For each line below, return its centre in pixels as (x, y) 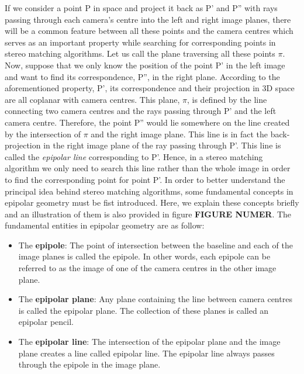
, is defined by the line (227, 99)
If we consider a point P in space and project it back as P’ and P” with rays (141, 8)
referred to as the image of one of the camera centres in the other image (147, 268)
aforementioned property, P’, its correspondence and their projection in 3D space (150, 88)
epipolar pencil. (46, 322)
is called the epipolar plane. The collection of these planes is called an (144, 310)
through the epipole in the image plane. (89, 364)
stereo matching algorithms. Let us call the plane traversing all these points (140, 53)
